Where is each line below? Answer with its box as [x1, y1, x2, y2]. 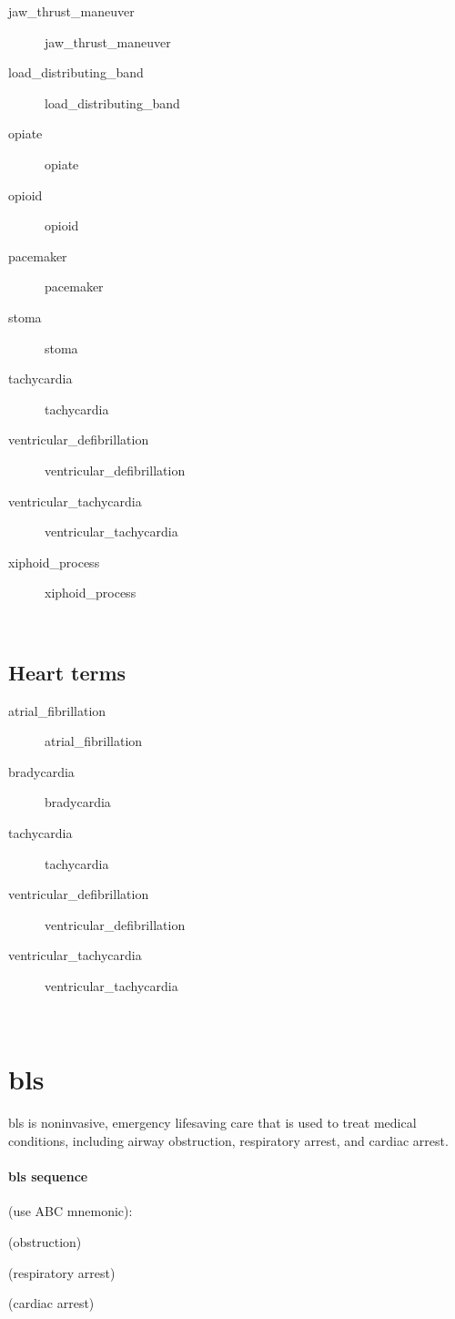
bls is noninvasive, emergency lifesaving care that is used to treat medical [8, 1113, 417, 1132]
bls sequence [8, 1167, 88, 1186]
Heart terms [8, 658, 126, 686]
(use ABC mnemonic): [8, 1201, 133, 1221]
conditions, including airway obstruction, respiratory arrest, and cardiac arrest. [8, 1130, 449, 1150]
